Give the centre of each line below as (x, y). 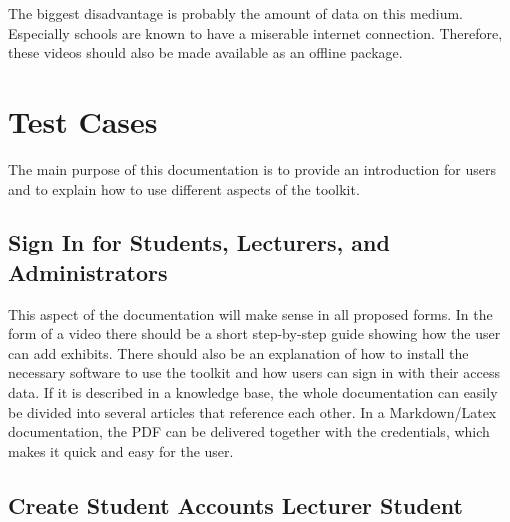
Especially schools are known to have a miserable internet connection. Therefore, (255, 32)
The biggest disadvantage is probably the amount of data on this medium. (235, 13)
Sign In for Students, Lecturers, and (199, 242)
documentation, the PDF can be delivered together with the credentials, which (249, 431)
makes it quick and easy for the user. (121, 450)
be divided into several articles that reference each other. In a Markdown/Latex (252, 411)
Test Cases (83, 120)
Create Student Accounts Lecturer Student (235, 504)
